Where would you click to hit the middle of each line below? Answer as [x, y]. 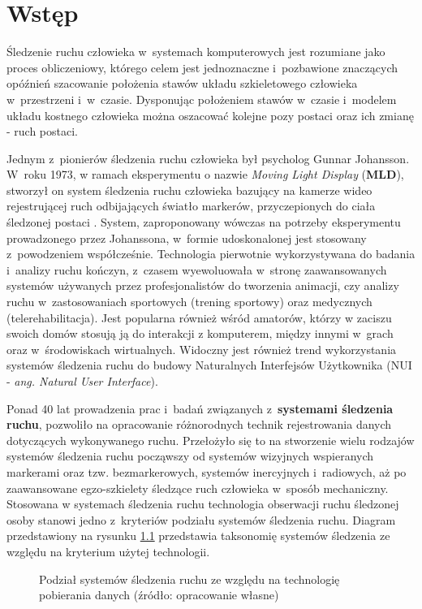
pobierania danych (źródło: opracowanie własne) [159, 595]
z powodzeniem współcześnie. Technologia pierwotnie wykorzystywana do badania [211, 254]
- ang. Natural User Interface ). [82, 381]
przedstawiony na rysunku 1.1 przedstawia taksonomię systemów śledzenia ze [198, 536]
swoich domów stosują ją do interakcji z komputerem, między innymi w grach [200, 333]
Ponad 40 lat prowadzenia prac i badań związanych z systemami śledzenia [200, 408]
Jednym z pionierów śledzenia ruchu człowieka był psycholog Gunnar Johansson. [208, 158]
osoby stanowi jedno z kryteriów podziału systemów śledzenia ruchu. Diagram [201, 519]
